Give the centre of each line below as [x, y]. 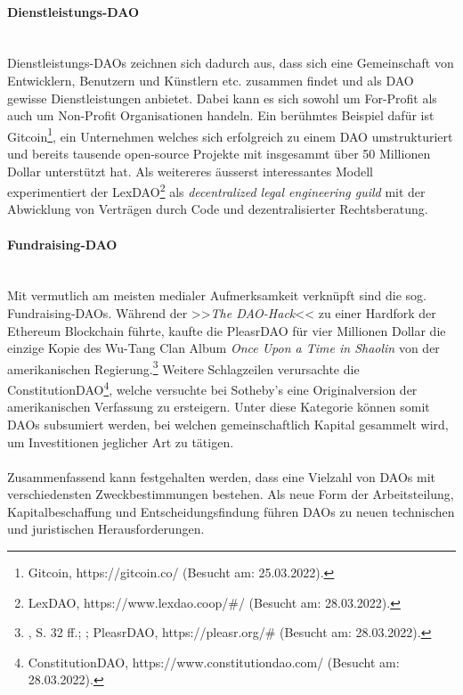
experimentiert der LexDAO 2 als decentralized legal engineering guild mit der [216, 190]
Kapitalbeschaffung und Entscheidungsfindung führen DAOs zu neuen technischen [231, 511]
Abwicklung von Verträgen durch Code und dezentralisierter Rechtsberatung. [218, 209]
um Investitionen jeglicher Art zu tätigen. [121, 442]
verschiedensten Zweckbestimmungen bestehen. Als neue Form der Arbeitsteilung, [231, 494]
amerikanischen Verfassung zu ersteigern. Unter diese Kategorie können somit [219, 407]
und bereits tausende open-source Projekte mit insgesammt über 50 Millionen [219, 154]
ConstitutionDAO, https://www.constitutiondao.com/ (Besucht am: [214, 662]
